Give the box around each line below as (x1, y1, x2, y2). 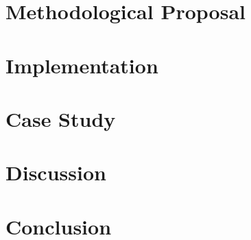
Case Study (5, 104, 116, 132)
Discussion (5, 158, 106, 187)
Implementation (5, 51, 158, 79)
